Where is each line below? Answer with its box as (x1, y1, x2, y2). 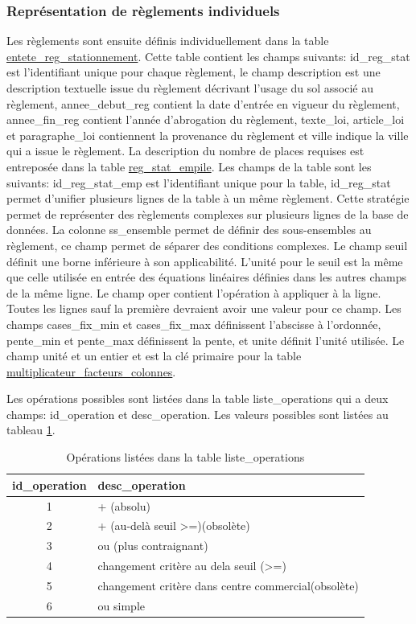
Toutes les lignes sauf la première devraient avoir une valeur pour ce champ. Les (6, 300, 402, 317)
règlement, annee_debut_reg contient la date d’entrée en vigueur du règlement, (6, 95, 400, 112)
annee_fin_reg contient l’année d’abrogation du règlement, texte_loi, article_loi (6, 111, 405, 128)
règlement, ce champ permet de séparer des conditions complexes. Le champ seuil (6, 236, 408, 253)
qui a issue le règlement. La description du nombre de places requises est (6, 142, 365, 159)
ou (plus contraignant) (97, 537, 208, 554)
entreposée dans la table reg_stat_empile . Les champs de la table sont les (6, 158, 372, 174)
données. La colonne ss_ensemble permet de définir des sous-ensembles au (6, 221, 372, 238)
